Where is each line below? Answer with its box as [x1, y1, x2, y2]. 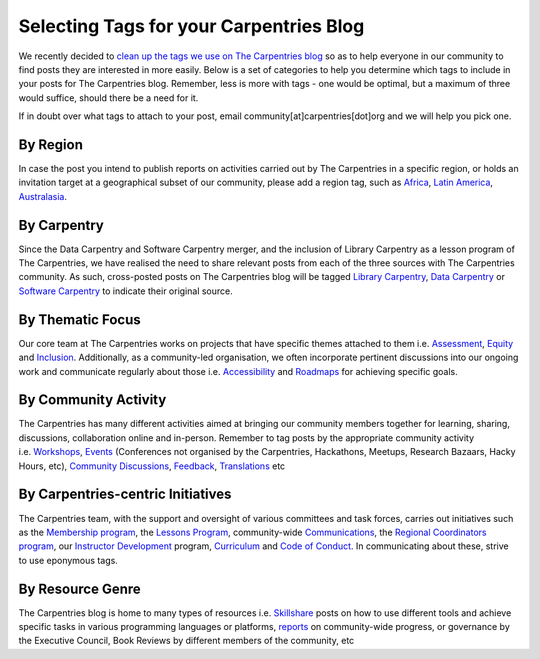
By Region [18, 136, 84, 153]
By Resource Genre [18, 580, 142, 597]
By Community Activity [18, 391, 167, 409]
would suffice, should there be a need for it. [18, 91, 199, 104]
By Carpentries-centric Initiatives [18, 486, 232, 503]
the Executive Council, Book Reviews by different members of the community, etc [18, 635, 355, 647]
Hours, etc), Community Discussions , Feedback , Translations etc [18, 460, 286, 472]
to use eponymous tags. [18, 554, 119, 566]
